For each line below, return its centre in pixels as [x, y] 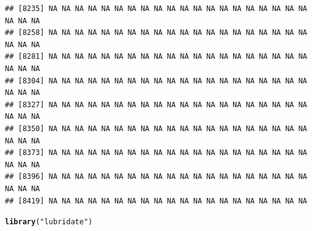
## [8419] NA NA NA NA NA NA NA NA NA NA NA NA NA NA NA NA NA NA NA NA [156, 201]
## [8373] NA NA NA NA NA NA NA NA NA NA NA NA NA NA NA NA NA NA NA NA [156, 153]
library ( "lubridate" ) [49, 222]
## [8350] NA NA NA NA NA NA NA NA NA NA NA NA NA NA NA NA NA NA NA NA [156, 128]
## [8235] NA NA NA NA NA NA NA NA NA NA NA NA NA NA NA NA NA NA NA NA [156, 9]
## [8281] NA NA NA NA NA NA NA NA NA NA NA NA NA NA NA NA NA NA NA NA [156, 57]
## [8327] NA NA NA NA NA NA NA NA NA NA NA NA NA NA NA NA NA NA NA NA [156, 104]
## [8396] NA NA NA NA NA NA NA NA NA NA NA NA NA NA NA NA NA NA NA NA [156, 177]
